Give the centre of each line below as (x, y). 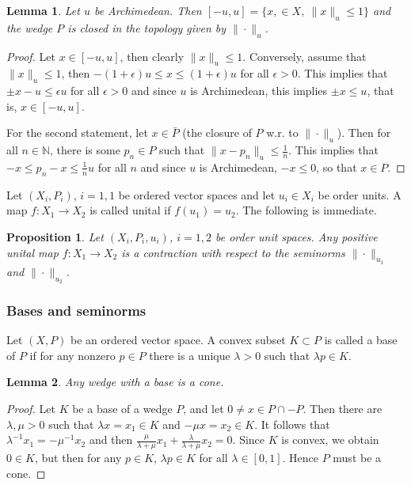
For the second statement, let (77, 133)
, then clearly (152, 56)
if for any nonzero (72, 355)
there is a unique (190, 355)
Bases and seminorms (76, 310)
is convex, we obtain (330, 440)
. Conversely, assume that (304, 56)
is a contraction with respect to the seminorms (233, 252)
